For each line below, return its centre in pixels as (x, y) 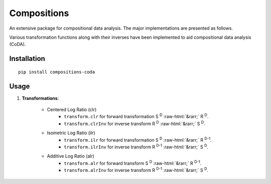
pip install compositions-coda (57, 72)
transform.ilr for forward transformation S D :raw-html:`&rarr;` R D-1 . (138, 139)
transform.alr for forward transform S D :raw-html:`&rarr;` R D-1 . (133, 163)
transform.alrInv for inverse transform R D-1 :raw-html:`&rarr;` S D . (136, 170)
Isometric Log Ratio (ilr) (71, 133)
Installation (27, 59)
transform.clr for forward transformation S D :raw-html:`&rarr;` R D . (136, 116)
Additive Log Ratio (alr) (71, 156)
